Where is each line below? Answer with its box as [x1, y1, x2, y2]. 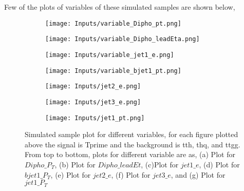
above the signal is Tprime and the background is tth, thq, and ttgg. [25, 139, 240, 149]
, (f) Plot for [111, 169, 151, 180]
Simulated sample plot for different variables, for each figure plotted [25, 129, 238, 140]
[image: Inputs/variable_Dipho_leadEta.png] [45, 35, 200, 43]
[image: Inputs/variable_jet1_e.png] [45, 51, 174, 59]
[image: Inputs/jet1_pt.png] [45, 114, 145, 122]
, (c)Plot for [141, 159, 179, 169]
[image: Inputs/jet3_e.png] [45, 98, 141, 106]
